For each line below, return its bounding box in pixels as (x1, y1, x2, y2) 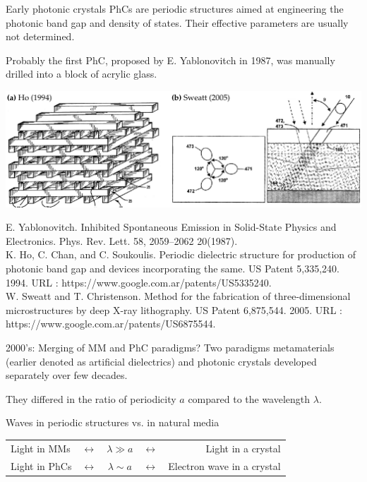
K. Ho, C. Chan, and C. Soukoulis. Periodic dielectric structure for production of (6, 247, 356, 262)
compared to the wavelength (188, 391, 311, 406)
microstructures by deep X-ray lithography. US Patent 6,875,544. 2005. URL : (6, 302, 342, 317)
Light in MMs (11, 440, 71, 455)
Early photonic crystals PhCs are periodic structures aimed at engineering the (6, 1, 344, 16)
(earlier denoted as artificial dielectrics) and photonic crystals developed (6, 354, 317, 368)
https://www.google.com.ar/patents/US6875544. (6, 316, 216, 331)
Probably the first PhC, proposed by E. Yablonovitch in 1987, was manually (6, 52, 335, 67)
